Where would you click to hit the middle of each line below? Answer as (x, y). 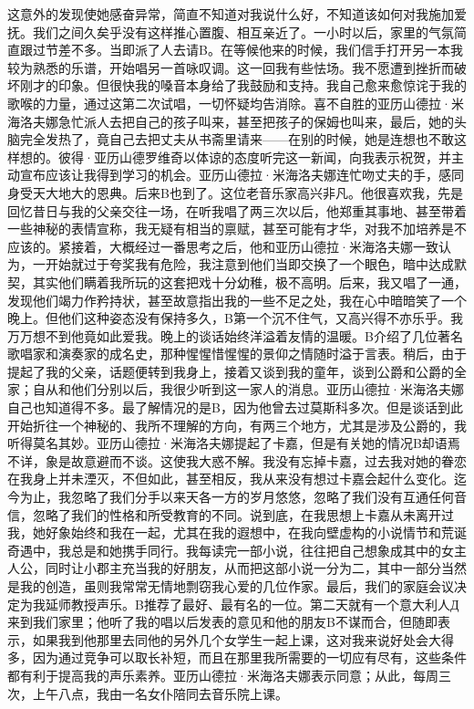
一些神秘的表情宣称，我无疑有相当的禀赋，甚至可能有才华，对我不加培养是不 (237, 229)
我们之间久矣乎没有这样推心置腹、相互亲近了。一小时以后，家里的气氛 (243, 31)
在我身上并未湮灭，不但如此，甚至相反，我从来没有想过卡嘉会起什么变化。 (231, 479)
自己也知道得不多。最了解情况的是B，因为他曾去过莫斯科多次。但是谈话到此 (235, 407)
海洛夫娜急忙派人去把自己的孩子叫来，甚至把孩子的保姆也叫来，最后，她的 (231, 121)
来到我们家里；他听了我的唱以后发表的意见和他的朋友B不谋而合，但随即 (222, 622)
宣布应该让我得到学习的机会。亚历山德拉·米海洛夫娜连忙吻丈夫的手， (229, 175)
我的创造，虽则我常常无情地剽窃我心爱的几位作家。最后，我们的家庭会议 (237, 586)
